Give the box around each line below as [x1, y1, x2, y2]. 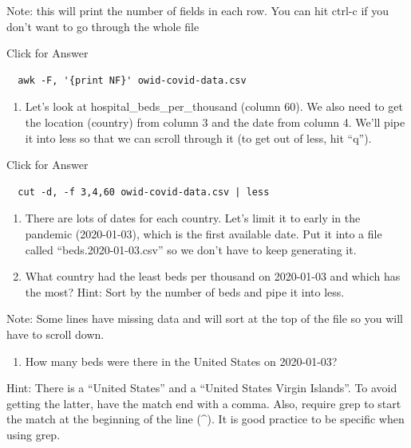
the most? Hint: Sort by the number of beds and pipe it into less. [25, 283, 345, 300]
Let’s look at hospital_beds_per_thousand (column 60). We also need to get [25, 98, 403, 115]
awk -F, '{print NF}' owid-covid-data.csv [18, 74, 247, 86]
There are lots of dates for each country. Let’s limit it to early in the [25, 210, 361, 226]
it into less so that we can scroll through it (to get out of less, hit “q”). [25, 129, 372, 146]
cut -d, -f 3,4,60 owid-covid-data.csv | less [18, 186, 270, 198]
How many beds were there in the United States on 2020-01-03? [25, 352, 338, 369]
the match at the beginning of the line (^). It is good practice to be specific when [6, 411, 405, 427]
